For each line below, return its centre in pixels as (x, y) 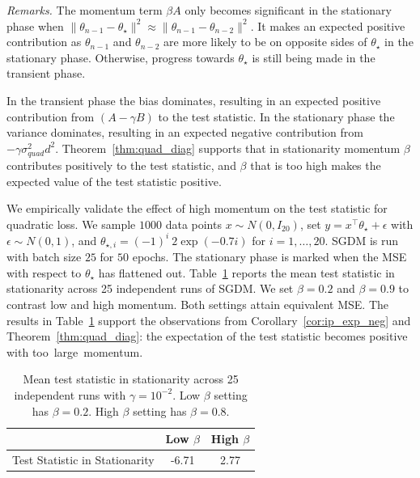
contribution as (44, 42)
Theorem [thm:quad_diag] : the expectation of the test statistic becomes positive (207, 336)
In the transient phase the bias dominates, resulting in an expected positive (194, 100)
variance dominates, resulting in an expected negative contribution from (185, 132)
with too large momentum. (75, 351)
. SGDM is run (362, 240)
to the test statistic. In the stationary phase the (276, 116)
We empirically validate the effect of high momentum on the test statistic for (197, 208)
